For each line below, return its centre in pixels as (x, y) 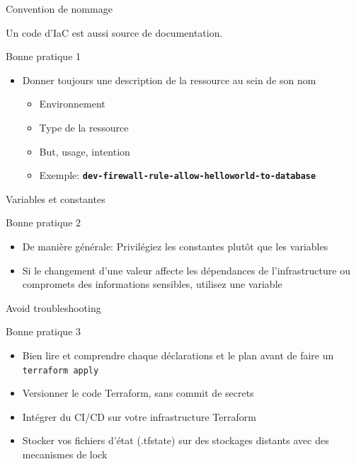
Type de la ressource (84, 127)
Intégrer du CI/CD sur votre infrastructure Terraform (139, 416)
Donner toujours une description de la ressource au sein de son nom (169, 80)
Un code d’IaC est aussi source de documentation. (114, 32)
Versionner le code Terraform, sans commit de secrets (138, 393)
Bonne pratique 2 (44, 222)
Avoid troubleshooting (53, 307)
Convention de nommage (59, 8)
